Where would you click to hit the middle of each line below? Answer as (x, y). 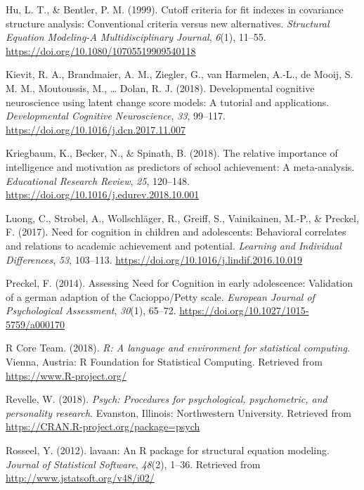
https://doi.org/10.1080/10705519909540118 (101, 50)
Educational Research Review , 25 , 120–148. (98, 180)
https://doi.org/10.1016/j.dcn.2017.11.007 (96, 129)
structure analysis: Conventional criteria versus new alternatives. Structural (168, 23)
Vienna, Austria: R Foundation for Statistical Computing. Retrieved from (164, 362)
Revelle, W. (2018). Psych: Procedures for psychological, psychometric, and (167, 399)
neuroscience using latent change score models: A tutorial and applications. (168, 102)
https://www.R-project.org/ (66, 375)
